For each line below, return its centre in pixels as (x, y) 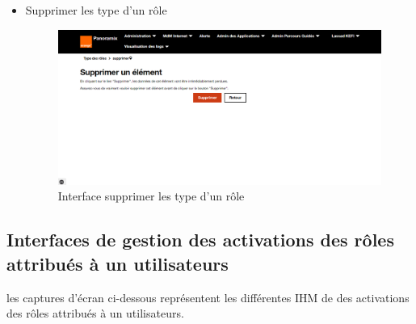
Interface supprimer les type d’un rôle (151, 196)
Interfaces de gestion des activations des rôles (200, 240)
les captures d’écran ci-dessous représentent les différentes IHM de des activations (208, 297)
